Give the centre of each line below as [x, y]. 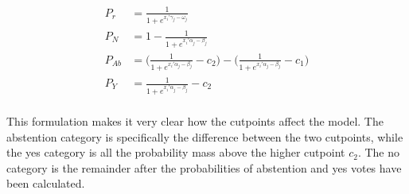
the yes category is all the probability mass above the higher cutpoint [176, 152]
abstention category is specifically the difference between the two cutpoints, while [205, 136]
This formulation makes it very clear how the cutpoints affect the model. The [195, 121]
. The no [378, 152]
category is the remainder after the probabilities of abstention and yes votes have [204, 167]
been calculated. [46, 183]
